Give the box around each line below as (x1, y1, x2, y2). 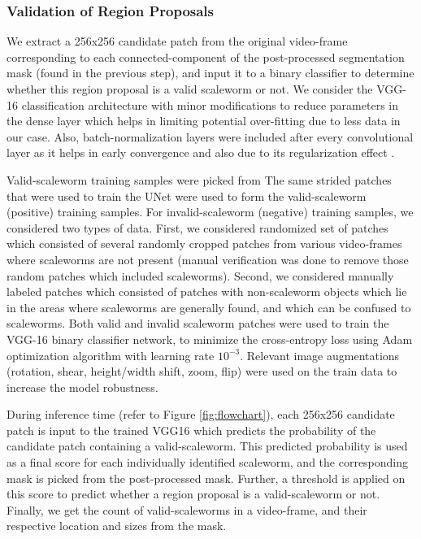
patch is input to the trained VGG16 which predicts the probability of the (7, 421, 376, 438)
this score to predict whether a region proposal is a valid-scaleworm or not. (7, 485, 380, 502)
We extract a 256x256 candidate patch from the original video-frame (7, 33, 348, 50)
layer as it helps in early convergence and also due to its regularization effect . (7, 144, 395, 161)
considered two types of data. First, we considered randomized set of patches (7, 219, 388, 236)
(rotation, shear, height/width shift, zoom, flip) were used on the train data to (7, 363, 397, 380)
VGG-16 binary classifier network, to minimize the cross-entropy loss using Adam (7, 330, 413, 347)
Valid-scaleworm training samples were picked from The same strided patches (7, 171, 392, 188)
